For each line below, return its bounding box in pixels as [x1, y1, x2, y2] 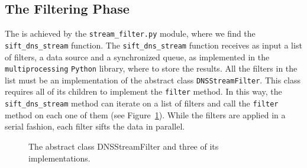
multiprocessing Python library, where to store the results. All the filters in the [5, 62, 298, 75]
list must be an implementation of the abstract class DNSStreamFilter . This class [5, 73, 300, 86]
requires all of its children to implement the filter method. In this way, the [5, 85, 282, 98]
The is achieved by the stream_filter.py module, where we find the [5, 27, 256, 40]
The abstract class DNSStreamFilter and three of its [28, 140, 219, 152]
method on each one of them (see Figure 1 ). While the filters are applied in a [5, 108, 286, 121]
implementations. [28, 151, 91, 164]
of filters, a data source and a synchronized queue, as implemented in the [5, 50, 270, 63]
